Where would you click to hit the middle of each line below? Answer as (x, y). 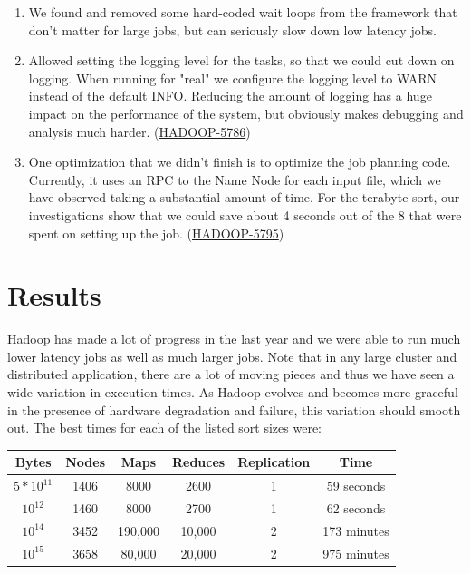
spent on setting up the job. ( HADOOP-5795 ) (156, 233)
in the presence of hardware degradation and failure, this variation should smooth (234, 409)
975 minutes (356, 553)
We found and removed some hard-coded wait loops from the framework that (243, 12)
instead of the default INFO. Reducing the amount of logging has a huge (230, 96)
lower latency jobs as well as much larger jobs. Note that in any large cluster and (232, 356)
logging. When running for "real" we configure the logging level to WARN (233, 78)
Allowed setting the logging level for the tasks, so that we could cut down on (241, 60)
